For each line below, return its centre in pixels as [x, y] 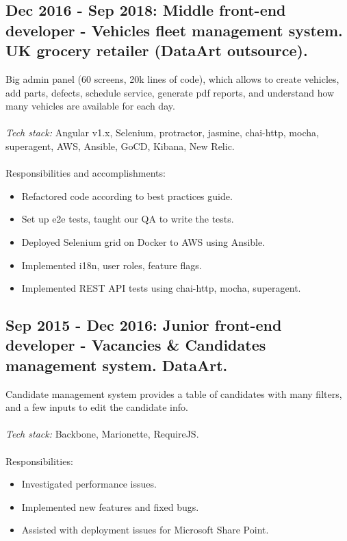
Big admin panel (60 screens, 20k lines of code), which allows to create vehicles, [172, 78]
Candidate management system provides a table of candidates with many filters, [174, 393]
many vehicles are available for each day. [90, 106]
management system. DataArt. [117, 365]
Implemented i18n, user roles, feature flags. [112, 265]
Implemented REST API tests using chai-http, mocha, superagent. [161, 288]
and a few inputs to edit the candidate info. [97, 407]
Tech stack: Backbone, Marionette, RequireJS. [102, 434]
